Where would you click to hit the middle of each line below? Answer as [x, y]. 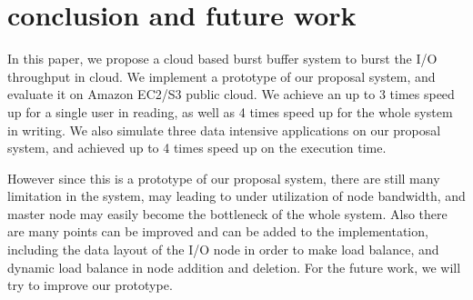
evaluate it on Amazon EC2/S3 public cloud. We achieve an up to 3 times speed [231, 94]
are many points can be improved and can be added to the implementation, [218, 231]
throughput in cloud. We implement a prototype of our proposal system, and [221, 76]
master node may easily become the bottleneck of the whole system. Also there [227, 213]
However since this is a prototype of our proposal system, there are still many [224, 178]
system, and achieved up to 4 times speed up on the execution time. [197, 148]
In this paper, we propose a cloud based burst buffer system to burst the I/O [222, 59]
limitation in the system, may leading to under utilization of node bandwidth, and [236, 196]
